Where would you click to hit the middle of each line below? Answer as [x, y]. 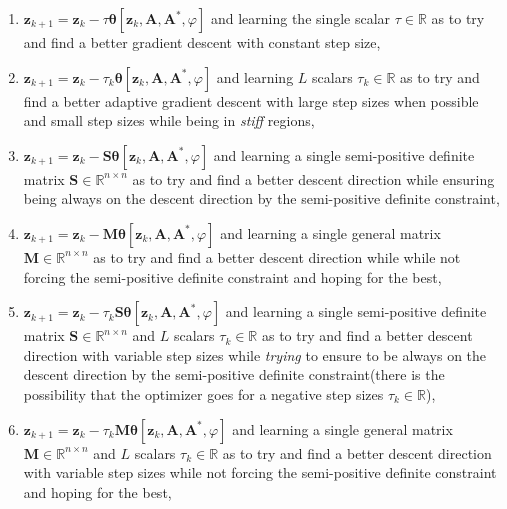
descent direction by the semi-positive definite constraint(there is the [234, 374]
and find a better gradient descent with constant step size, [202, 42]
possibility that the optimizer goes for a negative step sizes [203, 393]
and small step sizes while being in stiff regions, [169, 120]
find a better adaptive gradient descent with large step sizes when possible [251, 100]
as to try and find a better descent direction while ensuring [313, 178]
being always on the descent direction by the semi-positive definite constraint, [261, 198]
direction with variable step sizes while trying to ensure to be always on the [255, 354]
